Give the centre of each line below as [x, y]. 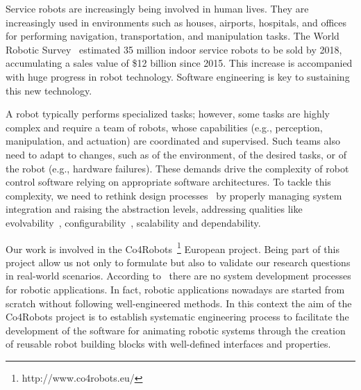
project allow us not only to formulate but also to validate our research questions [178, 262]
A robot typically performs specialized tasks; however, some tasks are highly [168, 114]
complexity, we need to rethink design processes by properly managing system [174, 195]
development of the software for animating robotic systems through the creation [176, 330]
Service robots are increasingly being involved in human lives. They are [157, 8]
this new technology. [49, 90]
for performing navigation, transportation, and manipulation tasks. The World [173, 36]
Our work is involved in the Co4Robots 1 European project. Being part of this [173, 247]
